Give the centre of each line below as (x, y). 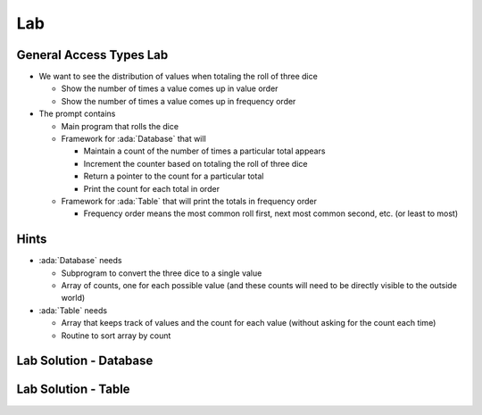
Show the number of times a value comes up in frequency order (179, 101)
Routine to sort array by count (116, 336)
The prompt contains (77, 114)
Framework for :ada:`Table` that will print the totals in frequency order (189, 201)
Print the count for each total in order (152, 188)
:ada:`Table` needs (73, 310)
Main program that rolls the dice (120, 126)
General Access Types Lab (92, 55)
